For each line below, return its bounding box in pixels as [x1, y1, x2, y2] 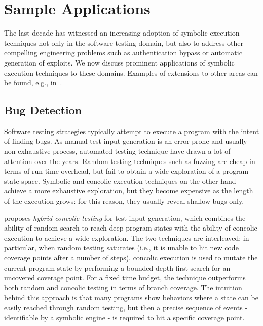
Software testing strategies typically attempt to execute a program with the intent [4, 125, 259, 136]
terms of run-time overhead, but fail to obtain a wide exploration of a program [4, 166, 249, 176]
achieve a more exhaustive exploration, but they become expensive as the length [4, 185, 253, 196]
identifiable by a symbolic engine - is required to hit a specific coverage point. [4, 312, 245, 322]
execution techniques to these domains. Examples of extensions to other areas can [4, 67, 258, 78]
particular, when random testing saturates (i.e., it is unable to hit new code [4, 242, 239, 253]
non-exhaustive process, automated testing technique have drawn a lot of [4, 146, 231, 156]
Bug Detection [4, 102, 82, 118]
